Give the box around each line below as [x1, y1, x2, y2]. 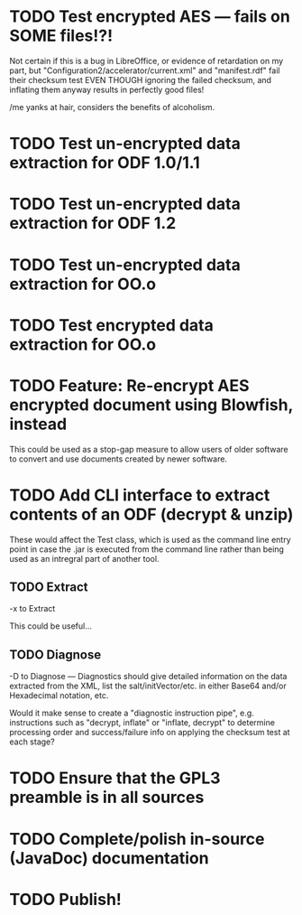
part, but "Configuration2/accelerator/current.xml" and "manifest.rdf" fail [9, 65, 280, 76]
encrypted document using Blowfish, [9, 395, 293, 415]
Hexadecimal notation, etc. [9, 690, 109, 701]
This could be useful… [9, 621, 93, 631]
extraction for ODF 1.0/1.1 [9, 153, 200, 173]
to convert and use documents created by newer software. [9, 453, 228, 464]
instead [9, 414, 68, 434]
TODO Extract [9, 579, 88, 594]
